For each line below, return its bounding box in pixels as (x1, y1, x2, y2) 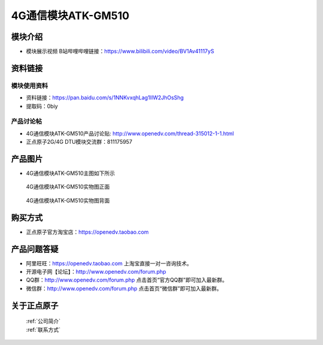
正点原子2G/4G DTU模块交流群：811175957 (26, 138, 133, 146)
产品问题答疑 (11, 244, 59, 254)
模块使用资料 (11, 81, 48, 90)
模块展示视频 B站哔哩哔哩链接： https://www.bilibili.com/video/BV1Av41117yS (26, 48, 215, 55)
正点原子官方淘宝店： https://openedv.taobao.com (26, 228, 149, 235)
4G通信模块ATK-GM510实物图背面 (26, 196, 110, 204)
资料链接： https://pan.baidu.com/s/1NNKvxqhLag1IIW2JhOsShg (26, 94, 184, 101)
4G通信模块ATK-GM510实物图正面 (26, 183, 110, 190)
